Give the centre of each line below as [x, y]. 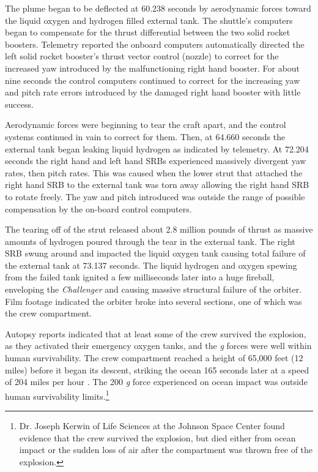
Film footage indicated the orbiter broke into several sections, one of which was [153, 301]
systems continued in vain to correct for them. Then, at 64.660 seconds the [145, 136]
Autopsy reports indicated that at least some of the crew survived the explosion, [156, 333]
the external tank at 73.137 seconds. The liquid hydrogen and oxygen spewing [151, 265]
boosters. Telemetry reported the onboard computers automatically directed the [155, 44]
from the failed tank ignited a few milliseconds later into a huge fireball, [140, 277]
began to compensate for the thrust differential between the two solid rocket [148, 32]
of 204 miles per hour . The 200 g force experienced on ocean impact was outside [156, 382]
